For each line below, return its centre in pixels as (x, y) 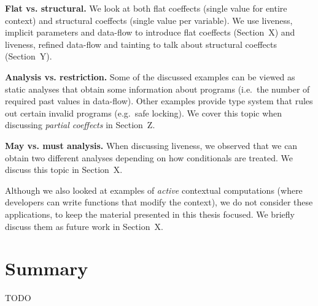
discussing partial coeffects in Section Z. (80, 125)
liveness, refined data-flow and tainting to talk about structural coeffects (141, 44)
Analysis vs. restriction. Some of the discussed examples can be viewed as (150, 76)
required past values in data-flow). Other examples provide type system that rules (159, 101)
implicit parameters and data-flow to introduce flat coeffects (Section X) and (150, 32)
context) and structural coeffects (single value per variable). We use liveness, (149, 20)
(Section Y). (29, 56)
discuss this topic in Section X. (64, 170)
